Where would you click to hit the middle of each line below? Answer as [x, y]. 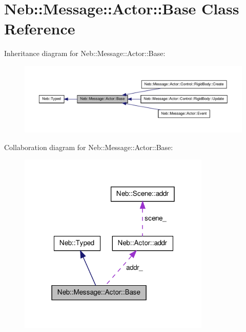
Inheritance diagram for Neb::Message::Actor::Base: [85, 53]
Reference [40, 29]
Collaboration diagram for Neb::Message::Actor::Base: [89, 147]
